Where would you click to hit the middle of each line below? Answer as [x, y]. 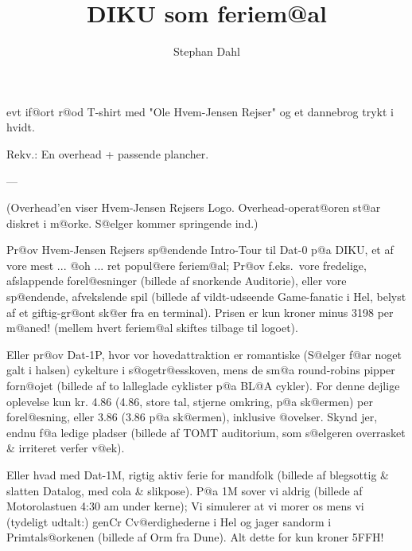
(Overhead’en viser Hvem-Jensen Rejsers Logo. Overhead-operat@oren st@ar [194, 207]
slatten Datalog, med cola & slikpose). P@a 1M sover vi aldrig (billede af [185, 490]
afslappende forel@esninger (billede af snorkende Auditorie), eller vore [177, 281]
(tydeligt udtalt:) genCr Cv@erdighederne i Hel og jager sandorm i [169, 521]
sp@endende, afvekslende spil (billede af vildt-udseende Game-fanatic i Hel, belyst [206, 297]
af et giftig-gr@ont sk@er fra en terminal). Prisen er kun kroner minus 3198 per [200, 312]
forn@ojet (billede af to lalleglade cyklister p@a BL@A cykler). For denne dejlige [203, 386]
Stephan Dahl [207, 51]
